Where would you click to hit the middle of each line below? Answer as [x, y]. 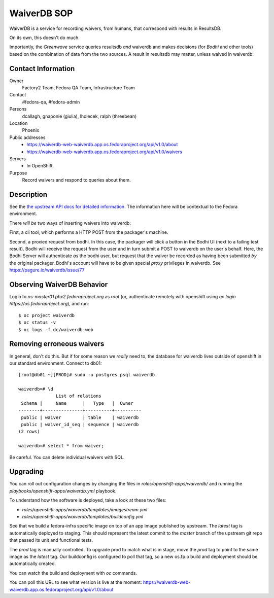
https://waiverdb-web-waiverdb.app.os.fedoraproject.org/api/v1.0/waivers [104, 152]
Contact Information [42, 68]
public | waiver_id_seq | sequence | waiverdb [80, 425]
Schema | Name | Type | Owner [77, 403]
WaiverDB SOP [41, 13]
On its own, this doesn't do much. [44, 38]
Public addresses [27, 137]
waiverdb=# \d [36, 389]
